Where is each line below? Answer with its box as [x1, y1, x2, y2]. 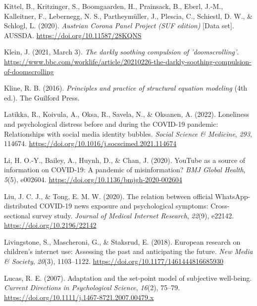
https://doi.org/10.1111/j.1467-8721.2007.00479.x [4, 292, 154, 302]
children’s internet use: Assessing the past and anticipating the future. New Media [4, 246, 253, 256]
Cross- [210, 201, 230, 211]
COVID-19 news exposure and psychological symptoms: [39, 201, 208, 211]
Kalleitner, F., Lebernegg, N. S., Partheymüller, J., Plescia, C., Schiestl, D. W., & [4, 10, 253, 21]
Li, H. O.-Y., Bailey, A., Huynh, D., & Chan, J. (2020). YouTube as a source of [4, 154, 246, 165]
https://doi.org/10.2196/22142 [4, 220, 97, 230]
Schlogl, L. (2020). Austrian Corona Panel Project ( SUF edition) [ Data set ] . [4, 20, 234, 31]
